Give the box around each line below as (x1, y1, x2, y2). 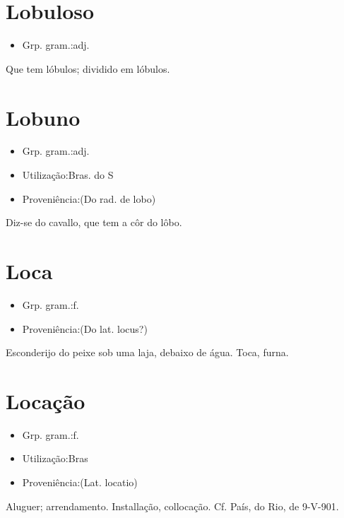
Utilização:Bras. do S (22, 167, 114, 182)
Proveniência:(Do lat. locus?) (22, 321, 148, 336)
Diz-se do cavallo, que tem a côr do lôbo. (6, 215, 182, 230)
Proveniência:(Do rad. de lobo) (22, 191, 156, 206)
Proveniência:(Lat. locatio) (22, 475, 138, 490)
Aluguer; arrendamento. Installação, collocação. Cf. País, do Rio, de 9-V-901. (6, 498, 339, 513)
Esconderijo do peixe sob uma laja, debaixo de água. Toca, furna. (6, 345, 289, 360)
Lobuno (6, 102, 81, 131)
